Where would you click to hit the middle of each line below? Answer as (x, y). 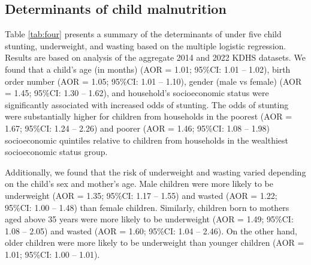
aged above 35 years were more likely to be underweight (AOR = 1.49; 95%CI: (149, 219)
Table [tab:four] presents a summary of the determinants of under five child (143, 34)
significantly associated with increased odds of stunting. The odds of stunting (147, 104)
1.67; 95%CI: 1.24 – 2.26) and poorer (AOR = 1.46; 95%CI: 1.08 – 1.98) (138, 128)
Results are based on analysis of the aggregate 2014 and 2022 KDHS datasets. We (155, 57)
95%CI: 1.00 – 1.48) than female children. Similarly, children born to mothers (147, 207)
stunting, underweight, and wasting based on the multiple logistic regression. (146, 45)
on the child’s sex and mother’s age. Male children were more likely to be (139, 184)
